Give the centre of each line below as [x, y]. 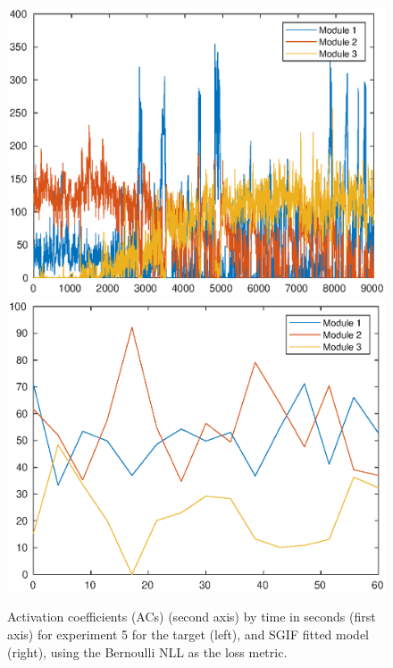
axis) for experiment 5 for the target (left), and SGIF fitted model [188, 634]
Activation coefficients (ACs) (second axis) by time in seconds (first [192, 617]
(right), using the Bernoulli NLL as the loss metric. [147, 651]
